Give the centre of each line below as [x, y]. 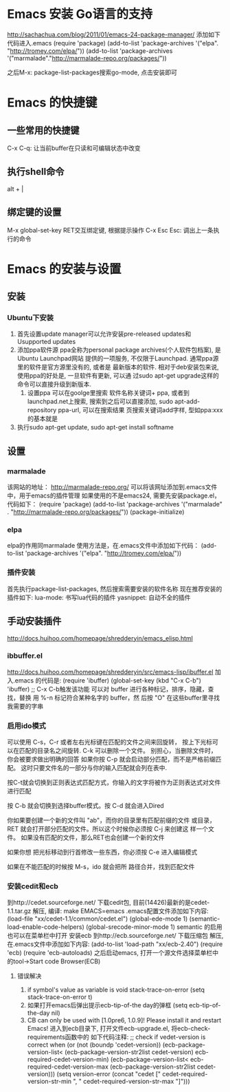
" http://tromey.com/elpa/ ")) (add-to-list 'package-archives [90, 51]
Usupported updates [46, 342]
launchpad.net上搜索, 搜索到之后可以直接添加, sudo [100, 402]
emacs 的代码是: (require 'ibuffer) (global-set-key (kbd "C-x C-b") [108, 680]
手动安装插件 [34, 621]
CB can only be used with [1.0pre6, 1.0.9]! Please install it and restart [124, 1020]
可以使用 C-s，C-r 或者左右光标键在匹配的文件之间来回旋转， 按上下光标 [110, 742]
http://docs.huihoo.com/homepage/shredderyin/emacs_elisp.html [100, 638]
